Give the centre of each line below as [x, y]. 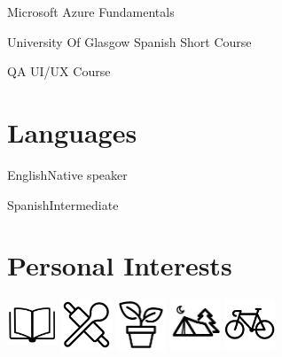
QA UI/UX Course [59, 71]
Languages [72, 132]
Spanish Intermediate [63, 204]
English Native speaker [67, 174]
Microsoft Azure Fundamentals [91, 12]
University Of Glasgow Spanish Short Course [129, 41]
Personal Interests [120, 265]
